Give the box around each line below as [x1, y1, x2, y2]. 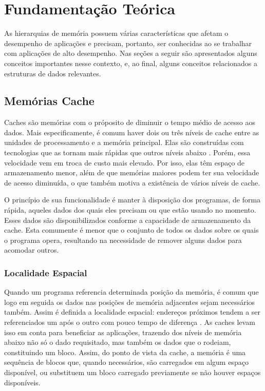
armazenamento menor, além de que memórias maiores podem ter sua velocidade [4, 167, 259, 178]
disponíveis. [4, 377, 41, 387]
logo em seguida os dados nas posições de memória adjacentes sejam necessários [4, 296, 255, 307]
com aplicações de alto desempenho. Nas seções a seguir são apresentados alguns [4, 48, 257, 58]
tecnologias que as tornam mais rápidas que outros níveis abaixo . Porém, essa [4, 147, 251, 158]
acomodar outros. [4, 244, 59, 255]
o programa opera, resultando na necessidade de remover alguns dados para [4, 234, 242, 245]
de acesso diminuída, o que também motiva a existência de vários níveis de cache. [4, 177, 260, 188]
